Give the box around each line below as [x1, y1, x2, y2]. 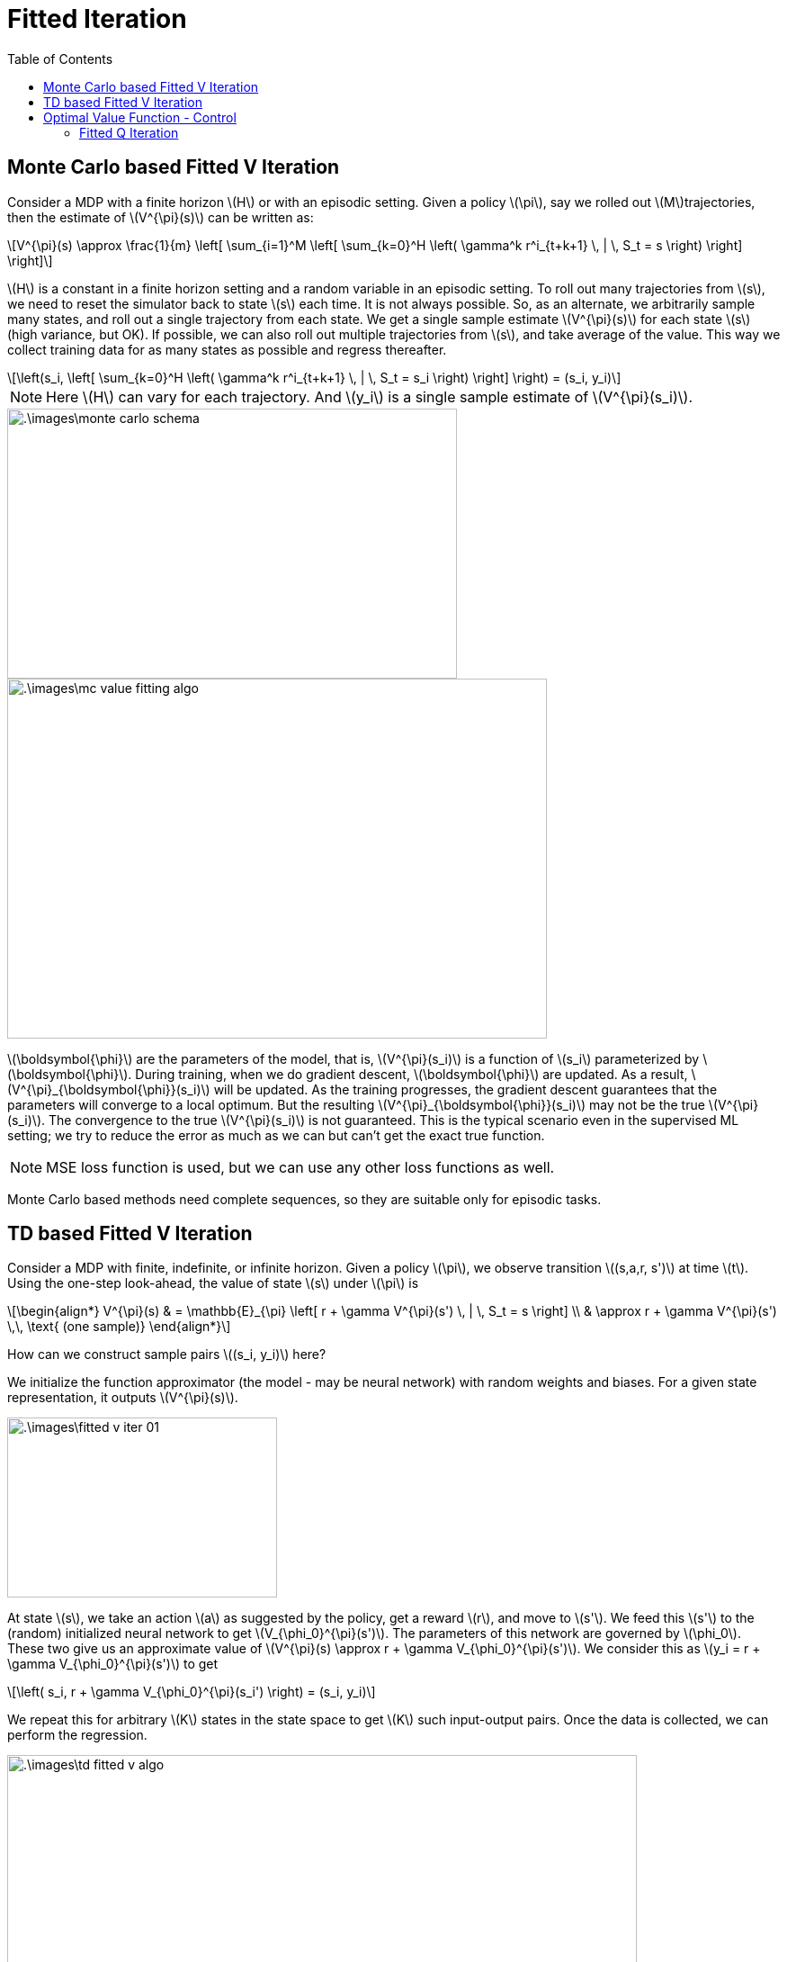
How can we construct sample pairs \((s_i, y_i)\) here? [7, 1346, 326, 1363]
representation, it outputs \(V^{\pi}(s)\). [7, 1390, 238, 1406]
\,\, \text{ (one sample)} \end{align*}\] [7, 1318, 231, 1335]
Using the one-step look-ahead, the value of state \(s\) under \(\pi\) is [7, 1275, 419, 1291]
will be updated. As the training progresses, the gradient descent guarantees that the [213, 1081, 718, 1097]
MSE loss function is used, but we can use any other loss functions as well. [46, 1157, 555, 1176]
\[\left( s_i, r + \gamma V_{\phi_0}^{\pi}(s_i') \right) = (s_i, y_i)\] [7, 1684, 376, 1700]
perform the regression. [7, 1727, 148, 1743]
